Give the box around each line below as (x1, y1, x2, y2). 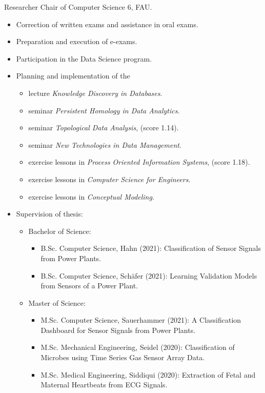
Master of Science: (28, 297, 86, 308)
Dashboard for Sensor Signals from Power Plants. (40, 324, 196, 335)
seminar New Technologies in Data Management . (28, 139, 181, 150)
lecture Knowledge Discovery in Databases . (28, 87, 162, 98)
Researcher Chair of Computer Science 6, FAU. (4, 2, 152, 12)
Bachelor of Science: (28, 225, 91, 236)
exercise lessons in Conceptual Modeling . (28, 191, 154, 202)
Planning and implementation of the (16, 70, 130, 81)
